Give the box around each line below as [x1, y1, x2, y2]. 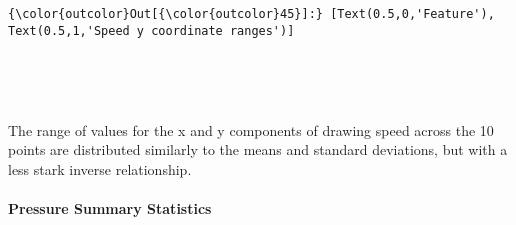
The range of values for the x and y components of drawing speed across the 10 [8, 119, 494, 140]
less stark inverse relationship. [8, 158, 192, 179]
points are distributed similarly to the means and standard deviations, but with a [8, 139, 508, 160]
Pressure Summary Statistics [8, 197, 212, 218]
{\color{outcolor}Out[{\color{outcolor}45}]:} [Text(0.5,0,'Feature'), [8, 7, 495, 21]
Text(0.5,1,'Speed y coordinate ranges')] [8, 23, 295, 38]
